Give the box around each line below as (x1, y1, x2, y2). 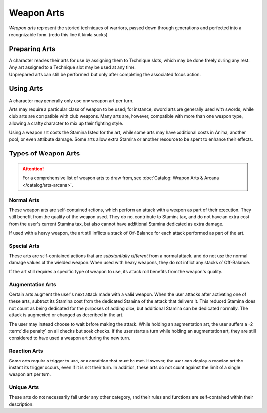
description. (9, 401, 34, 407)
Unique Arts (9, 384, 39, 391)
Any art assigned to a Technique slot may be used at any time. (9, 64, 136, 70)
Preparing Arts (9, 45, 56, 53)
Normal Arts (9, 197, 40, 204)
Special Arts (9, 242, 40, 249)
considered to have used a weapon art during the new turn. (9, 335, 131, 341)
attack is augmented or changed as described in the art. (9, 312, 124, 318)
